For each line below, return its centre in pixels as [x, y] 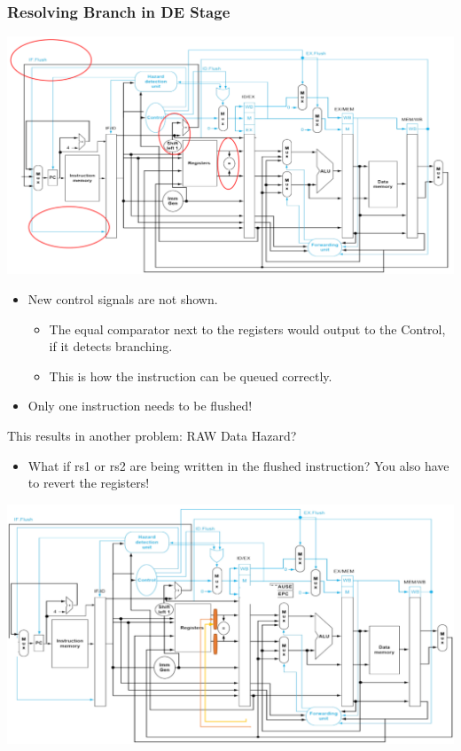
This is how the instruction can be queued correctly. [191, 375]
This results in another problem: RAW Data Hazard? [152, 436]
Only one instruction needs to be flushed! [140, 406]
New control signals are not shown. [123, 299]
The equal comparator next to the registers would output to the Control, [247, 329]
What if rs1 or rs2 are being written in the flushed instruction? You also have [238, 465]
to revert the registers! [89, 483]
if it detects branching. [111, 346]
